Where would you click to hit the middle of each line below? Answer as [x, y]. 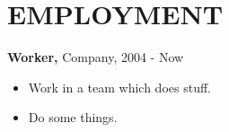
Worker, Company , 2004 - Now [96, 57]
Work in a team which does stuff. [119, 87]
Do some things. [73, 117]
